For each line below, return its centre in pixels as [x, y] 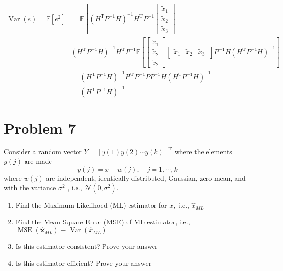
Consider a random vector [43, 151]
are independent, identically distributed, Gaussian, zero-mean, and [146, 178]
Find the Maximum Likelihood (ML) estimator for [91, 205]
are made [38, 161]
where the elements [203, 151]
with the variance [30, 187]
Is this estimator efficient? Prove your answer [83, 263]
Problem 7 [40, 128]
